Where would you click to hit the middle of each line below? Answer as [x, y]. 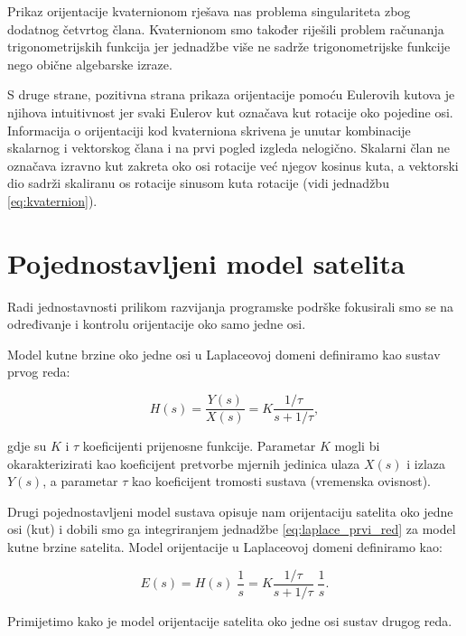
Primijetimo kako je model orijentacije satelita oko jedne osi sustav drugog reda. [230, 620]
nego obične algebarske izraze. [90, 64]
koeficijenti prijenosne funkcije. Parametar [199, 446]
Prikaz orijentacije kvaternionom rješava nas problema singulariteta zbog [209, 11]
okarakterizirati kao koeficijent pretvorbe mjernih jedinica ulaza [184, 463]
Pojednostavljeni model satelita [206, 262]
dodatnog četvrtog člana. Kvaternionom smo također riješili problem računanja [226, 28]
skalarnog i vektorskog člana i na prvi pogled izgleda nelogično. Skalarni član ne [228, 148]
